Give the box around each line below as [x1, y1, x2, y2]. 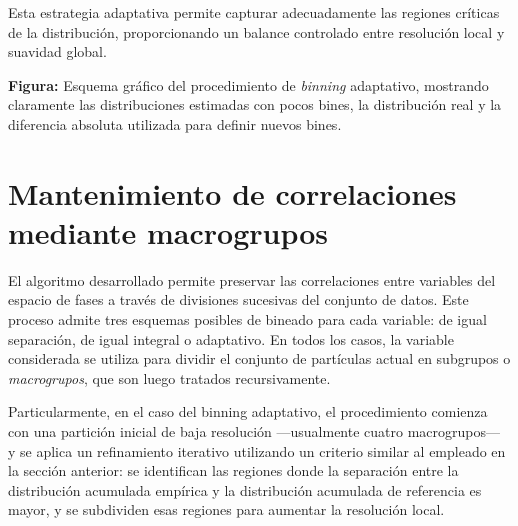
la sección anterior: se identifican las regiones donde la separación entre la [8, 460, 459, 481]
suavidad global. [8, 41, 107, 62]
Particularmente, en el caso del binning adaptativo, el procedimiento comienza [8, 401, 488, 422]
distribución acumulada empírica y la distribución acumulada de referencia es [8, 479, 482, 500]
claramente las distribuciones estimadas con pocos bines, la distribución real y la [8, 94, 502, 115]
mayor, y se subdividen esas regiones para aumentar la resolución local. [8, 499, 445, 520]
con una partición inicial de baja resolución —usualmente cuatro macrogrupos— [8, 421, 501, 442]
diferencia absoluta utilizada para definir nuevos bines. [8, 113, 342, 134]
